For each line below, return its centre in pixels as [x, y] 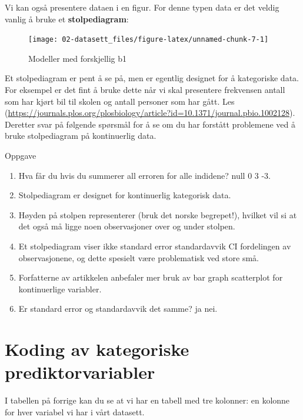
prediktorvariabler [80, 372]
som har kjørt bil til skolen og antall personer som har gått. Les [120, 101]
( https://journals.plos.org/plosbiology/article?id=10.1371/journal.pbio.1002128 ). [150, 113]
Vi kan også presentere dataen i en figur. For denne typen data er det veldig [142, 7]
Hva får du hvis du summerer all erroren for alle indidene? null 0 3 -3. [145, 175]
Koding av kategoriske [97, 349]
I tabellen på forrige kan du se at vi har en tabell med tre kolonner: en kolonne [147, 400]
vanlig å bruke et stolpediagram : [67, 19]
